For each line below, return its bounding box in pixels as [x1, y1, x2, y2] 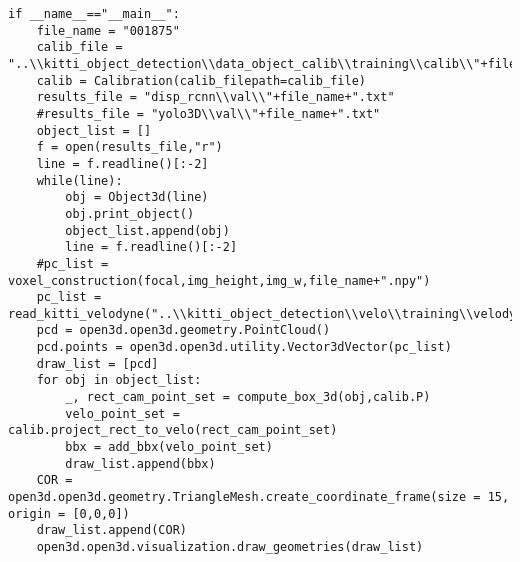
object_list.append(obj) [65, 223, 230, 238]
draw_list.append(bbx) [65, 456, 216, 471]
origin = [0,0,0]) [8, 506, 130, 521]
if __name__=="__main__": [8, 7, 180, 21]
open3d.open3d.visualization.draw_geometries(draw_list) [36, 540, 424, 554]
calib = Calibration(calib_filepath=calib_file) [36, 73, 366, 88]
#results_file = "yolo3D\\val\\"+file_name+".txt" [36, 106, 381, 121]
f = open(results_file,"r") [36, 140, 223, 155]
